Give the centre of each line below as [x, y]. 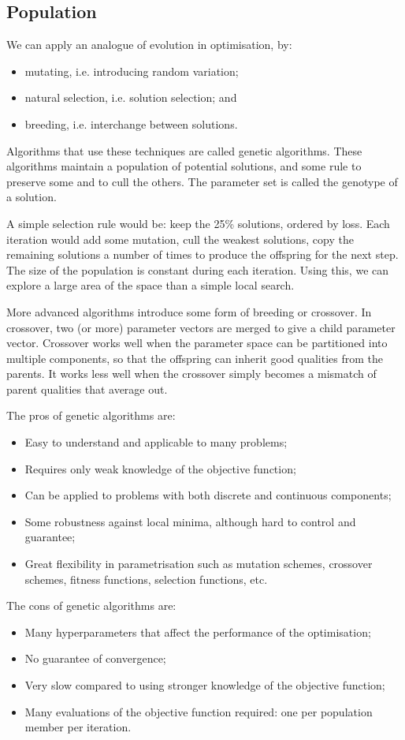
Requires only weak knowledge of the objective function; [160, 468]
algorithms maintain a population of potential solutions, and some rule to [184, 166]
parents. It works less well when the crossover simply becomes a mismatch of [191, 374]
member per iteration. [78, 727]
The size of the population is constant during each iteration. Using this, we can [198, 269]
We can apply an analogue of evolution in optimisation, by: [149, 45]
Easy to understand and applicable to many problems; [156, 442]
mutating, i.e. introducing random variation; [132, 71]
